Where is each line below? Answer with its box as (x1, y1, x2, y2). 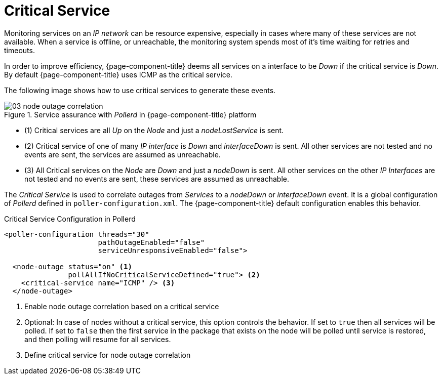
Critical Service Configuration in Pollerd (4, 214, 136, 223)
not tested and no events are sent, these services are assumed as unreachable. (24, 174, 289, 183)
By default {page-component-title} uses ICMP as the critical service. (4, 70, 232, 79)
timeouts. (4, 46, 35, 55)
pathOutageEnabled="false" (98, 238, 205, 246)
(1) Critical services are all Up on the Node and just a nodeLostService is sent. (24, 125, 284, 135)
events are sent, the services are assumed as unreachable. (24, 150, 221, 159)
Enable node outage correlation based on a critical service (24, 302, 219, 311)
